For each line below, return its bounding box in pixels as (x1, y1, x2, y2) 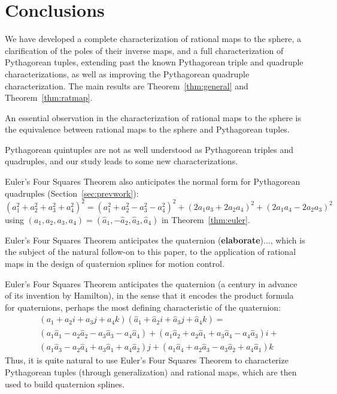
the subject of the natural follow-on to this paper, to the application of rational (5, 245, 296, 258)
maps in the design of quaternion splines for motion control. (5, 257, 224, 269)
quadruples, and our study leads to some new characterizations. (5, 155, 238, 167)
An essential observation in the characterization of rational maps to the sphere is (5, 111, 301, 124)
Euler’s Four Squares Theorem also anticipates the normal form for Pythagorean (5, 175, 300, 188)
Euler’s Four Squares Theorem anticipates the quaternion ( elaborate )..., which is (5, 233, 305, 246)
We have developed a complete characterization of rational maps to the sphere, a (5, 32, 301, 45)
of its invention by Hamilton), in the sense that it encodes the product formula (5, 289, 294, 302)
